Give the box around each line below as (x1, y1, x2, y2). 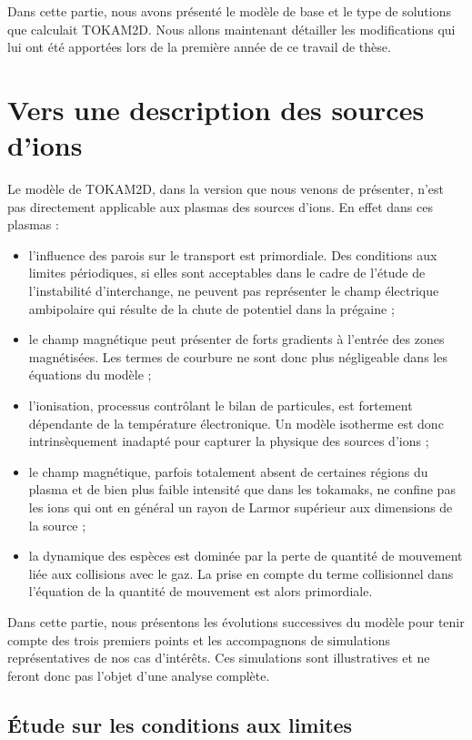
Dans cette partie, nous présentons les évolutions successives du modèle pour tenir (7, 612, 465, 631)
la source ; (28, 515, 86, 534)
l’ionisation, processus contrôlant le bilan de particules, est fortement (28, 396, 413, 415)
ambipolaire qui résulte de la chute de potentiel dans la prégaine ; (28, 299, 395, 318)
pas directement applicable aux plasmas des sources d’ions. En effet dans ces (7, 197, 433, 216)
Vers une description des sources (7, 90, 425, 127)
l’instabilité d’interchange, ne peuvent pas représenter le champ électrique (28, 281, 439, 300)
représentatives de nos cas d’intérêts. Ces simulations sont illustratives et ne (7, 648, 430, 667)
